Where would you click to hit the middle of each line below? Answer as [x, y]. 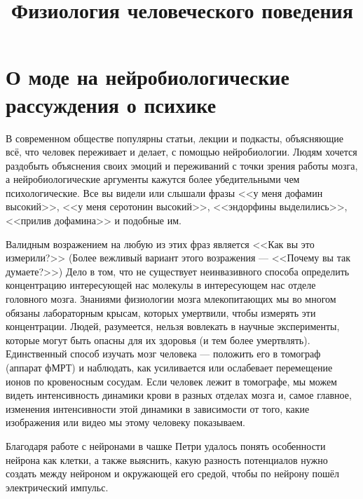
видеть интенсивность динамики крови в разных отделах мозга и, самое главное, [179, 395]
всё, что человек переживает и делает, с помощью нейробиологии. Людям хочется [181, 152]
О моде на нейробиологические [148, 77]
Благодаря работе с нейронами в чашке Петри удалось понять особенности [166, 445]
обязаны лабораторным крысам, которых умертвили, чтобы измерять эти [161, 312]
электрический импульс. [57, 487]
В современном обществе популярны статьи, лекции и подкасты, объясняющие [174, 138]
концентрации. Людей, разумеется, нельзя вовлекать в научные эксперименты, [173, 326]
